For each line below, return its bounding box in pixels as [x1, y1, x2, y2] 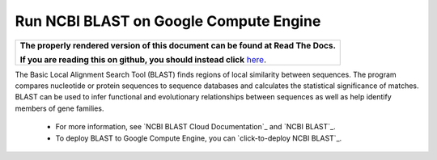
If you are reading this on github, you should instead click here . [19, 53, 267, 65]
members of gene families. [15, 103, 104, 113]
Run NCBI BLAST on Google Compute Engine [15, 12, 321, 30]
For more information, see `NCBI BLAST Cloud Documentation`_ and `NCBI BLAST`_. [55, 122, 336, 132]
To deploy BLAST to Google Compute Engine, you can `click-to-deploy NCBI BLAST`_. [55, 133, 342, 143]
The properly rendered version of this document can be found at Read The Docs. [19, 40, 336, 51]
